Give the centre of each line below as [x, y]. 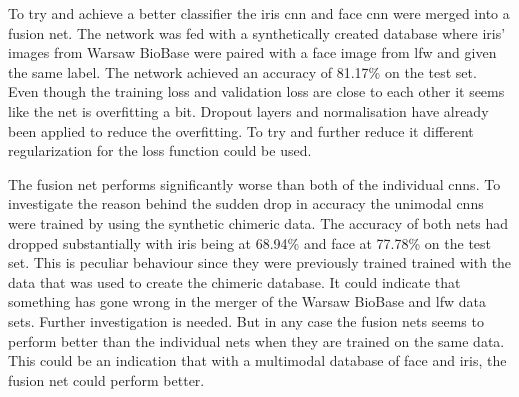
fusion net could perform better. [106, 379]
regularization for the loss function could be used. [160, 150]
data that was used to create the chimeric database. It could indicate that [234, 281]
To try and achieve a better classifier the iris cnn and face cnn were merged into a [259, 13]
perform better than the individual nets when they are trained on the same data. [256, 340]
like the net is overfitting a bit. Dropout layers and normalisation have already [248, 110]
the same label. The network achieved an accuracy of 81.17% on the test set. [242, 71]
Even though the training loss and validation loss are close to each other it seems [256, 91]
